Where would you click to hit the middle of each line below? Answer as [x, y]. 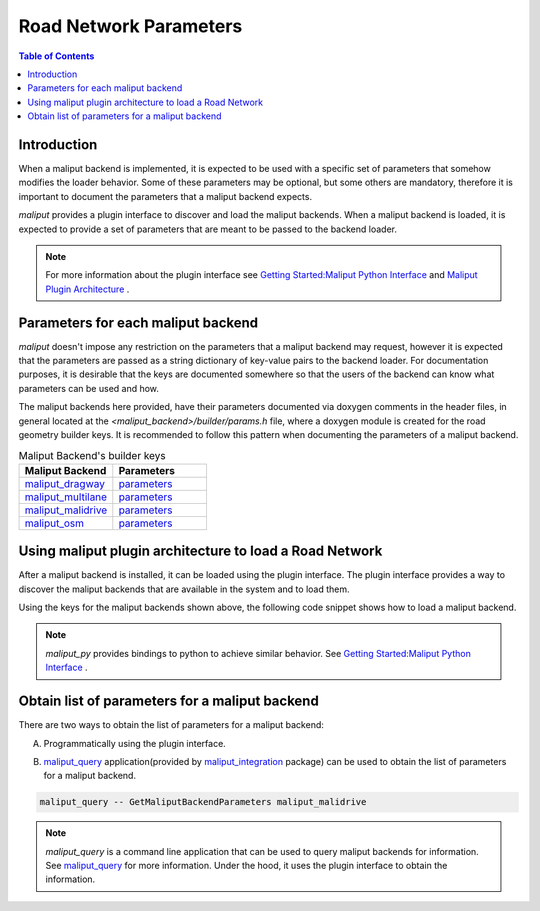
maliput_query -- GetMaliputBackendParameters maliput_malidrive [203, 802]
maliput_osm [54, 523]
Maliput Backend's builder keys [92, 455]
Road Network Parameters [130, 26]
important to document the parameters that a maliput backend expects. [165, 196]
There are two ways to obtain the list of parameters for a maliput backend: [171, 725]
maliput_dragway [64, 483]
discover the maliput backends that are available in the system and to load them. [184, 589]
